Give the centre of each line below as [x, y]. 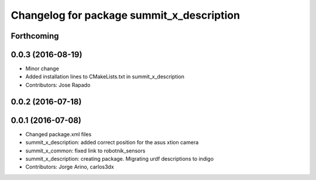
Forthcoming [35, 36]
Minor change [42, 69]
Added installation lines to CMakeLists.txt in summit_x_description [105, 77]
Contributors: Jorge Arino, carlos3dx [70, 167]
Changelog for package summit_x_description [125, 15]
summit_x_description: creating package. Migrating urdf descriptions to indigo [119, 158]
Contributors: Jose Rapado [58, 85]
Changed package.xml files [59, 134]
